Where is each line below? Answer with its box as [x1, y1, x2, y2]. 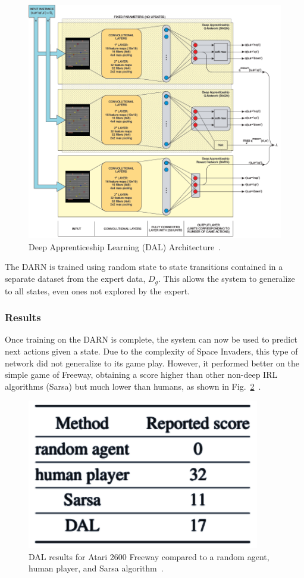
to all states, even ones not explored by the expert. [5, 284, 190, 297]
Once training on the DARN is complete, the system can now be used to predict [5, 333, 297, 346]
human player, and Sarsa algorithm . [29, 562, 164, 574]
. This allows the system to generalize [158, 272, 295, 285]
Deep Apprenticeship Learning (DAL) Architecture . [29, 240, 221, 253]
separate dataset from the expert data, [5, 272, 146, 285]
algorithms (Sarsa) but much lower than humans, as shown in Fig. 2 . [5, 380, 261, 392]
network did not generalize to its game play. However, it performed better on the [5, 356, 299, 369]
